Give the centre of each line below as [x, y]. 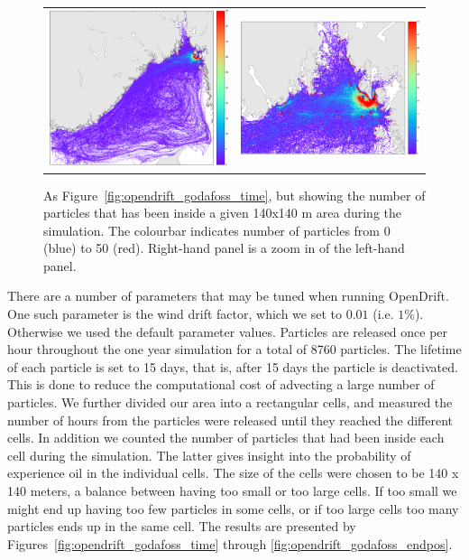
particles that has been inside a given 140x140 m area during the [223, 213]
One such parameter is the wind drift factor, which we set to [175, 314]
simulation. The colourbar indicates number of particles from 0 [217, 230]
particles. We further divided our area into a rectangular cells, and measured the [230, 402]
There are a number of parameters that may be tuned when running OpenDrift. [228, 296]
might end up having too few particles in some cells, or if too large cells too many [233, 508]
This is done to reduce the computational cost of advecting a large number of [221, 384]
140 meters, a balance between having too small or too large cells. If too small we [232, 490]
